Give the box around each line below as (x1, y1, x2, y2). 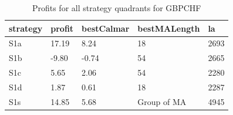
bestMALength (137, 22, 200, 34)
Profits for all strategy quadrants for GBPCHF (32, 2, 201, 13)
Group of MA (137, 95, 187, 107)
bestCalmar (82, 22, 130, 34)
